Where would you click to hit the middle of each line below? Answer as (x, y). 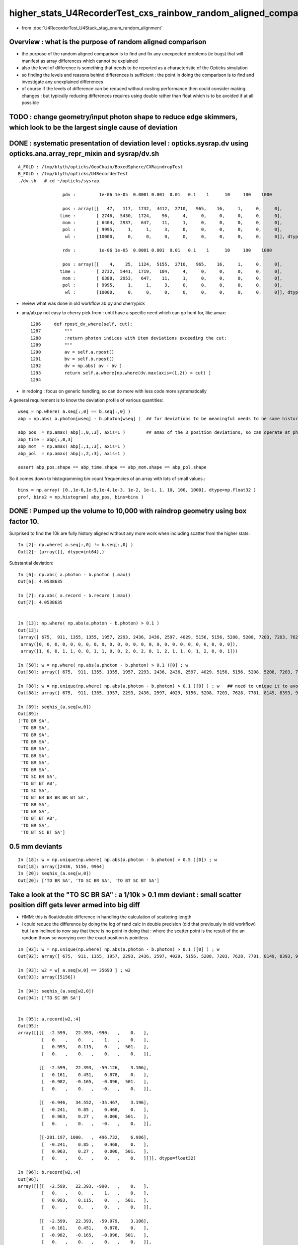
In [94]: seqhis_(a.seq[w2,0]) (56, 991)
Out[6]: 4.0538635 (40, 582)
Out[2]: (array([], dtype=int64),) (61, 552)
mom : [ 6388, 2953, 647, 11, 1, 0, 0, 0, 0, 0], (172, 278)
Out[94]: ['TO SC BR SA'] (50, 998)
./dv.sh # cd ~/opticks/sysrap (59, 181)
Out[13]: (29, 630)
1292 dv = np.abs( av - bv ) (76, 366)
